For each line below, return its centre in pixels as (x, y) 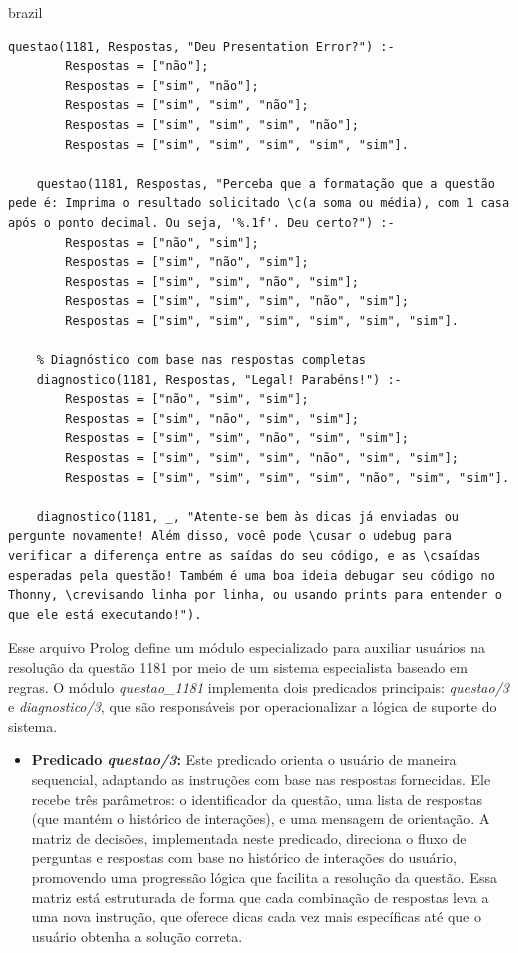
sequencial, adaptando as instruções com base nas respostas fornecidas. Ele (261, 778)
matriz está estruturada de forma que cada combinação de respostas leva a (260, 896)
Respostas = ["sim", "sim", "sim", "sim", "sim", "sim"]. (262, 320)
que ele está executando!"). (105, 614)
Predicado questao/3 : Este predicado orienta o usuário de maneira (244, 759)
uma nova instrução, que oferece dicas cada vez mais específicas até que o (256, 916)
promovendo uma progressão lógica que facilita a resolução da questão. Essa (264, 876)
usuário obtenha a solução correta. (137, 935)
